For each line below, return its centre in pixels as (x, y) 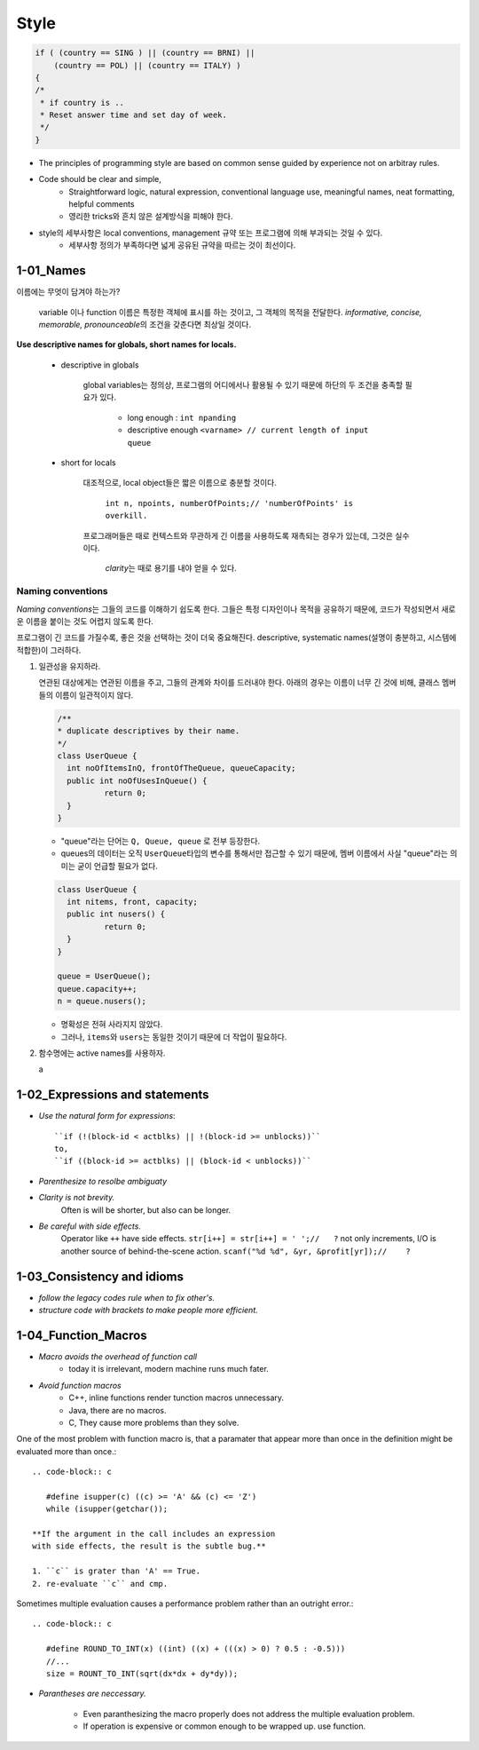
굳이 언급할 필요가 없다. (118, 866)
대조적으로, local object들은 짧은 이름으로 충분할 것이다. (180, 483)
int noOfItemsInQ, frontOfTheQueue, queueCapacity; (181, 768)
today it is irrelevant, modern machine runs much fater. (169, 1369)
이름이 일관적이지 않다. (94, 695)
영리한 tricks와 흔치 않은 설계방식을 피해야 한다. (151, 217)
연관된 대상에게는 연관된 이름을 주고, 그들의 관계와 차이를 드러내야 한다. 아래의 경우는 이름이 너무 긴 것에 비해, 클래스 (239, 683)
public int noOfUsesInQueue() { (137, 780)
